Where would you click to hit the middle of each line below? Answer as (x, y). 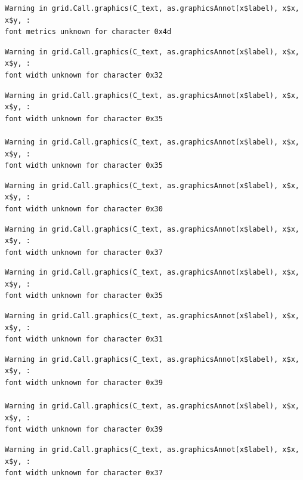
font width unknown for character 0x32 (84, 75)
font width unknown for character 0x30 (84, 209)
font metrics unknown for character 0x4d (88, 32)
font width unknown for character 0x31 (84, 339)
